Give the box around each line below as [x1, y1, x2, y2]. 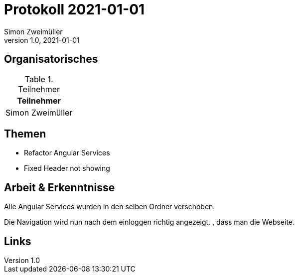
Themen [4, 128, 46, 140]
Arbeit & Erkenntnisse [4, 181, 115, 194]
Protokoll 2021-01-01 [4, 1, 145, 18]
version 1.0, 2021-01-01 [4, 35, 80, 44]
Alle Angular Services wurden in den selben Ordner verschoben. [4, 202, 215, 211]
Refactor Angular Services [24, 148, 110, 157]
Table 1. [24, 74, 53, 84]
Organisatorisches [4, 53, 98, 66]
